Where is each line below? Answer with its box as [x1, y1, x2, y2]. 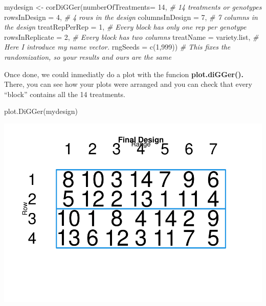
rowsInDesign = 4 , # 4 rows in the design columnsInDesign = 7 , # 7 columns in [4, 11, 258, 22]
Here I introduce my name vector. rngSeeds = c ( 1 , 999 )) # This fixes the [4, 41, 231, 52]
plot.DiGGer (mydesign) [4, 106, 78, 116]
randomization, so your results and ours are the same [4, 51, 171, 62]
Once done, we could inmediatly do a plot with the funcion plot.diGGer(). [4, 68, 243, 79]
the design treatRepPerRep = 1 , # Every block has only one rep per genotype [4, 21, 247, 32]
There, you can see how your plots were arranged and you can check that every [4, 79, 252, 89]
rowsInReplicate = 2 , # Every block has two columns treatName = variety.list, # [4, 31, 259, 42]
